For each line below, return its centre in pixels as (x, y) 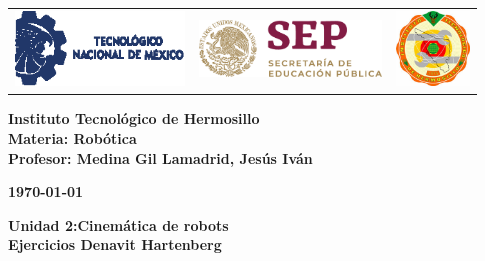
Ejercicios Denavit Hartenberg (115, 244)
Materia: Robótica (72, 138)
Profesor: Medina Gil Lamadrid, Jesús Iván (160, 157)
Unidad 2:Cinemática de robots (118, 224)
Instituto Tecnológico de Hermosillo (134, 118)
